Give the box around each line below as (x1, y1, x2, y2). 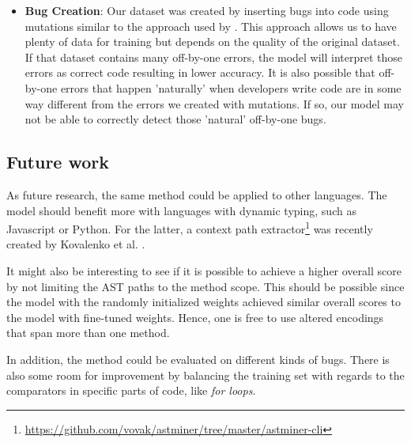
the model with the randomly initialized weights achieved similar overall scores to (6, 293, 401, 310)
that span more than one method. (6, 324, 170, 341)
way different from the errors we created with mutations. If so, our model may (25, 95, 404, 112)
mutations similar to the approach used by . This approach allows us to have (25, 17, 397, 34)
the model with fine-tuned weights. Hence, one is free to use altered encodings (6, 309, 384, 325)
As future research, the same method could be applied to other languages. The (6, 186, 387, 203)
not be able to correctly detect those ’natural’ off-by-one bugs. (25, 111, 326, 127)
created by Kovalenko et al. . (6, 236, 145, 252)
